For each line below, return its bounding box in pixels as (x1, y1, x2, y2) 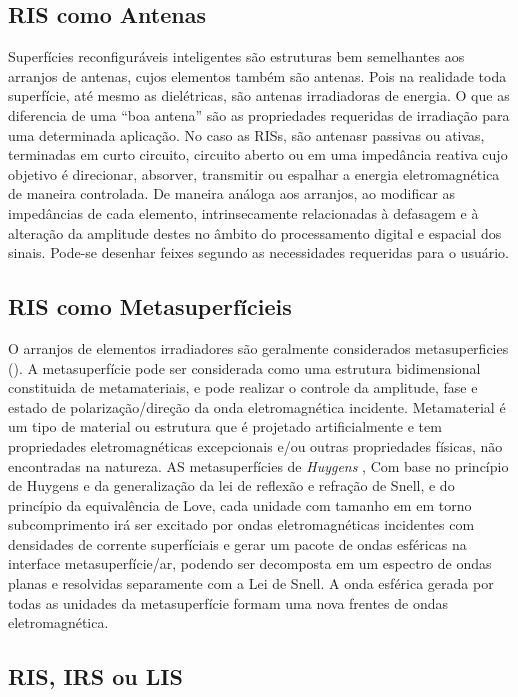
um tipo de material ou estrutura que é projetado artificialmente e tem (8, 416, 442, 437)
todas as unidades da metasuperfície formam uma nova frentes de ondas (8, 592, 449, 613)
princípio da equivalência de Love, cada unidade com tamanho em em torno (8, 494, 472, 515)
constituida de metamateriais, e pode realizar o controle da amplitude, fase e (8, 377, 478, 398)
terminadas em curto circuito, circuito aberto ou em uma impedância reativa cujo (8, 144, 508, 165)
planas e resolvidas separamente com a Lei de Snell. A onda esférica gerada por (8, 573, 494, 594)
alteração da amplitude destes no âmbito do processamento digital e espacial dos (8, 222, 502, 243)
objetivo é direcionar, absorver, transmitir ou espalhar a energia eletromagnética (8, 163, 500, 184)
